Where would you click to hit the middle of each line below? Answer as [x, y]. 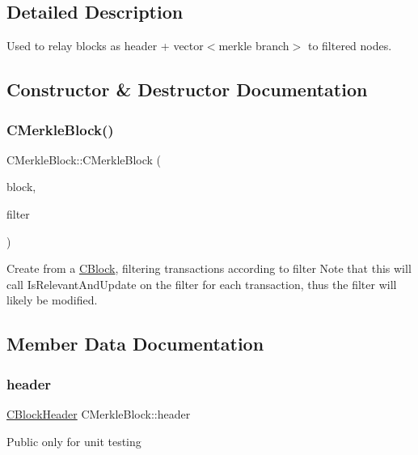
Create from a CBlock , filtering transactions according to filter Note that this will [209, 268]
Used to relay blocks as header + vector [105, 46]
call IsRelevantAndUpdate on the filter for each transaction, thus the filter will [202, 284]
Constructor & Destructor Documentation [187, 89]
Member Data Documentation [135, 344]
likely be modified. [52, 300]
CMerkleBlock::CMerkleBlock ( [84, 159]
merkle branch [254, 46]
